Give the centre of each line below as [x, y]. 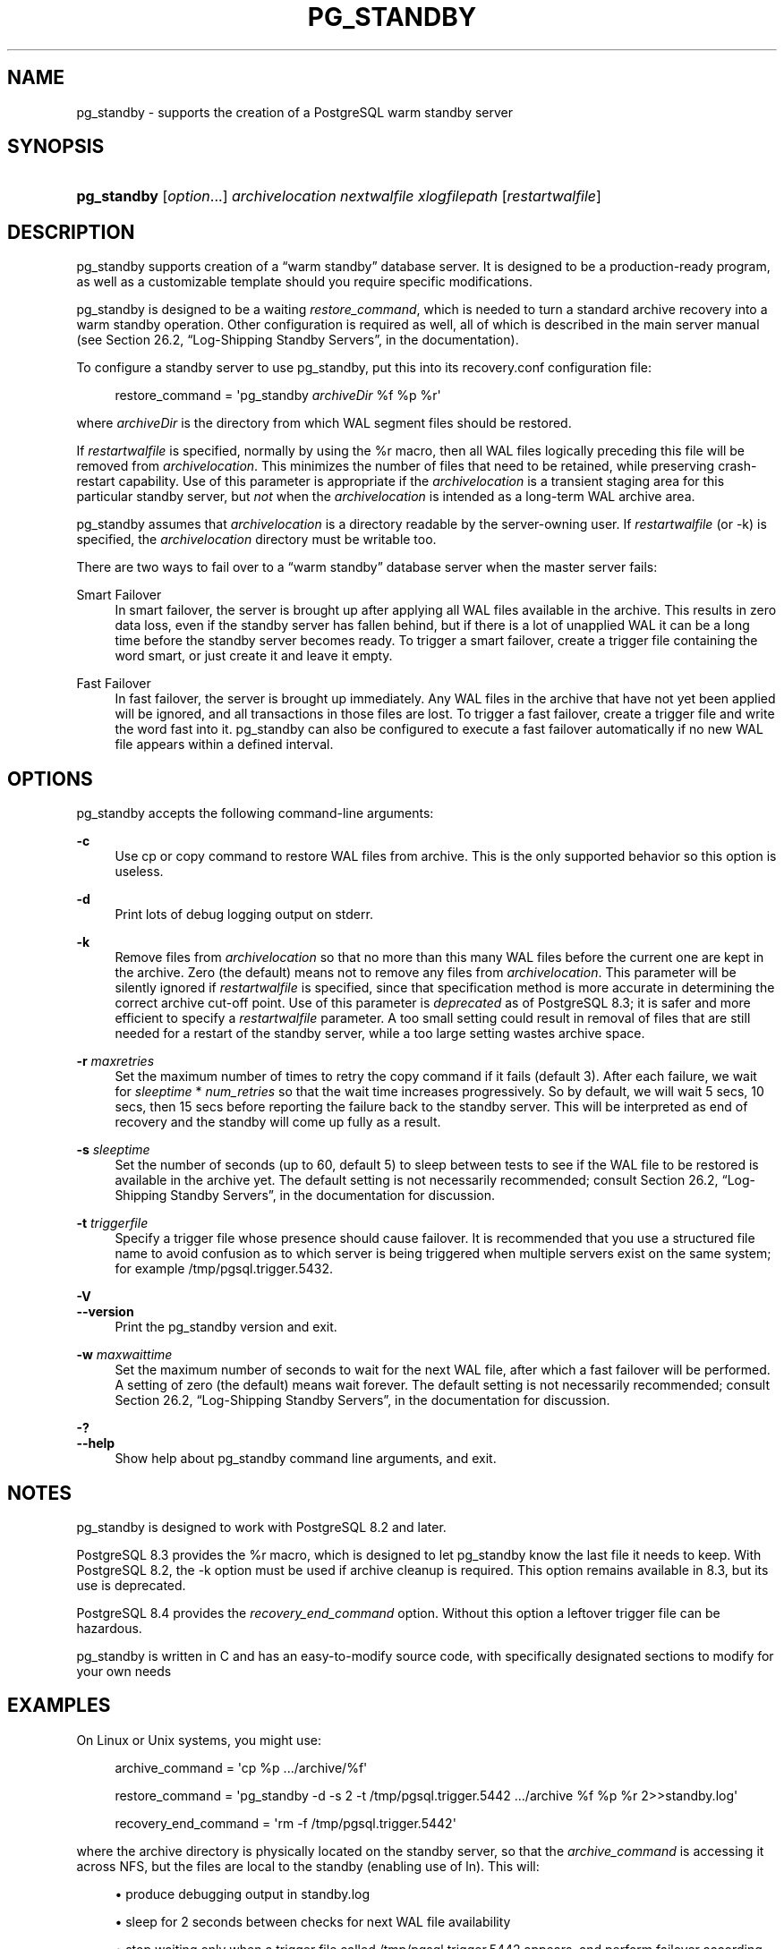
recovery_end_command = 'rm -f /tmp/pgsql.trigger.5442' [285, 1823]
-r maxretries [115, 1061]
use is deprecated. [131, 1585]
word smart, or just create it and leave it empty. [254, 656]
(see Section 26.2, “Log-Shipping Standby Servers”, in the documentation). [298, 340]
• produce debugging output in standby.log [243, 1894]
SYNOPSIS [56, 147]
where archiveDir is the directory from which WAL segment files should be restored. [324, 423]
